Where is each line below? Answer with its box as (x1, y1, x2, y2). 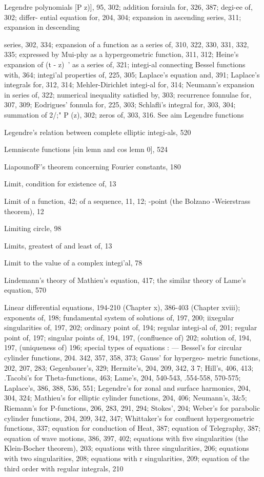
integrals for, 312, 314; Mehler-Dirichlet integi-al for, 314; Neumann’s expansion (4, 79, 254, 90)
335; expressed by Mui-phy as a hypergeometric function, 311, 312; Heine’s (4, 49, 239, 60)
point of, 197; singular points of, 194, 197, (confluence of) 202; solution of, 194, (4, 332, 252, 342)
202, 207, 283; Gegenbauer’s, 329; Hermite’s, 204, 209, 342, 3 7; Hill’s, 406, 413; (4, 362, 254, 373)
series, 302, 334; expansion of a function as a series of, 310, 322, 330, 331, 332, (4, 39, 249, 49)
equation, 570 (4, 284, 47, 295)
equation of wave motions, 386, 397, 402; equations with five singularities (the (4, 432, 248, 443)
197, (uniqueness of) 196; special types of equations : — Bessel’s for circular (4, 342, 242, 353)
